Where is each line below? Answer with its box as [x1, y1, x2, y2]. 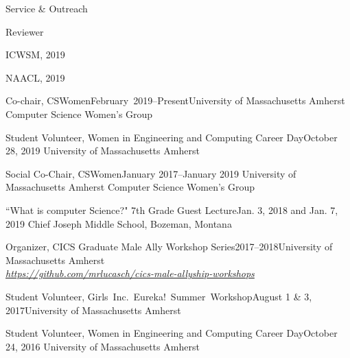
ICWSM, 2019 [5, 47, 65, 62]
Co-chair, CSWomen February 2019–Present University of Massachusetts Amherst [5, 93, 345, 108]
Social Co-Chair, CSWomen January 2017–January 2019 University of [5, 166, 296, 180]
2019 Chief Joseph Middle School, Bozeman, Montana [5, 216, 232, 230]
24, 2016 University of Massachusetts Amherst [5, 339, 200, 353]
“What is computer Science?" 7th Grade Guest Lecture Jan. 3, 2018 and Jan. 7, [5, 202, 338, 217]
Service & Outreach [5, 1, 88, 15]
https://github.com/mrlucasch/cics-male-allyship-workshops [5, 266, 255, 281]
